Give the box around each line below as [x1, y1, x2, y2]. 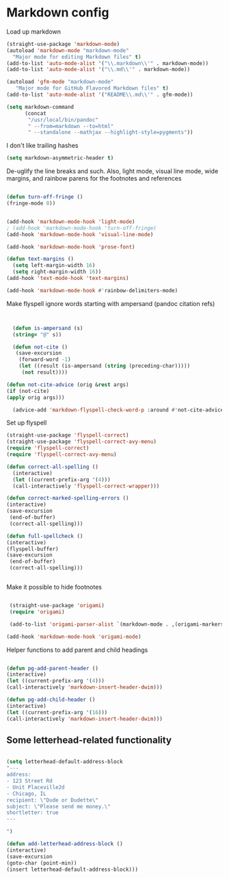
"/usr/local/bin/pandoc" [27, 116, 98, 123]
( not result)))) [21, 369, 68, 376]
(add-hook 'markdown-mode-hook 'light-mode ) [6, 218, 135, 225]
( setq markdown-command [6, 103, 75, 110]
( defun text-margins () [6, 255, 75, 263]
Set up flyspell [6, 419, 47, 427]
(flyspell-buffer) [6, 546, 59, 552]
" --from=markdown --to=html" [27, 123, 114, 129]
